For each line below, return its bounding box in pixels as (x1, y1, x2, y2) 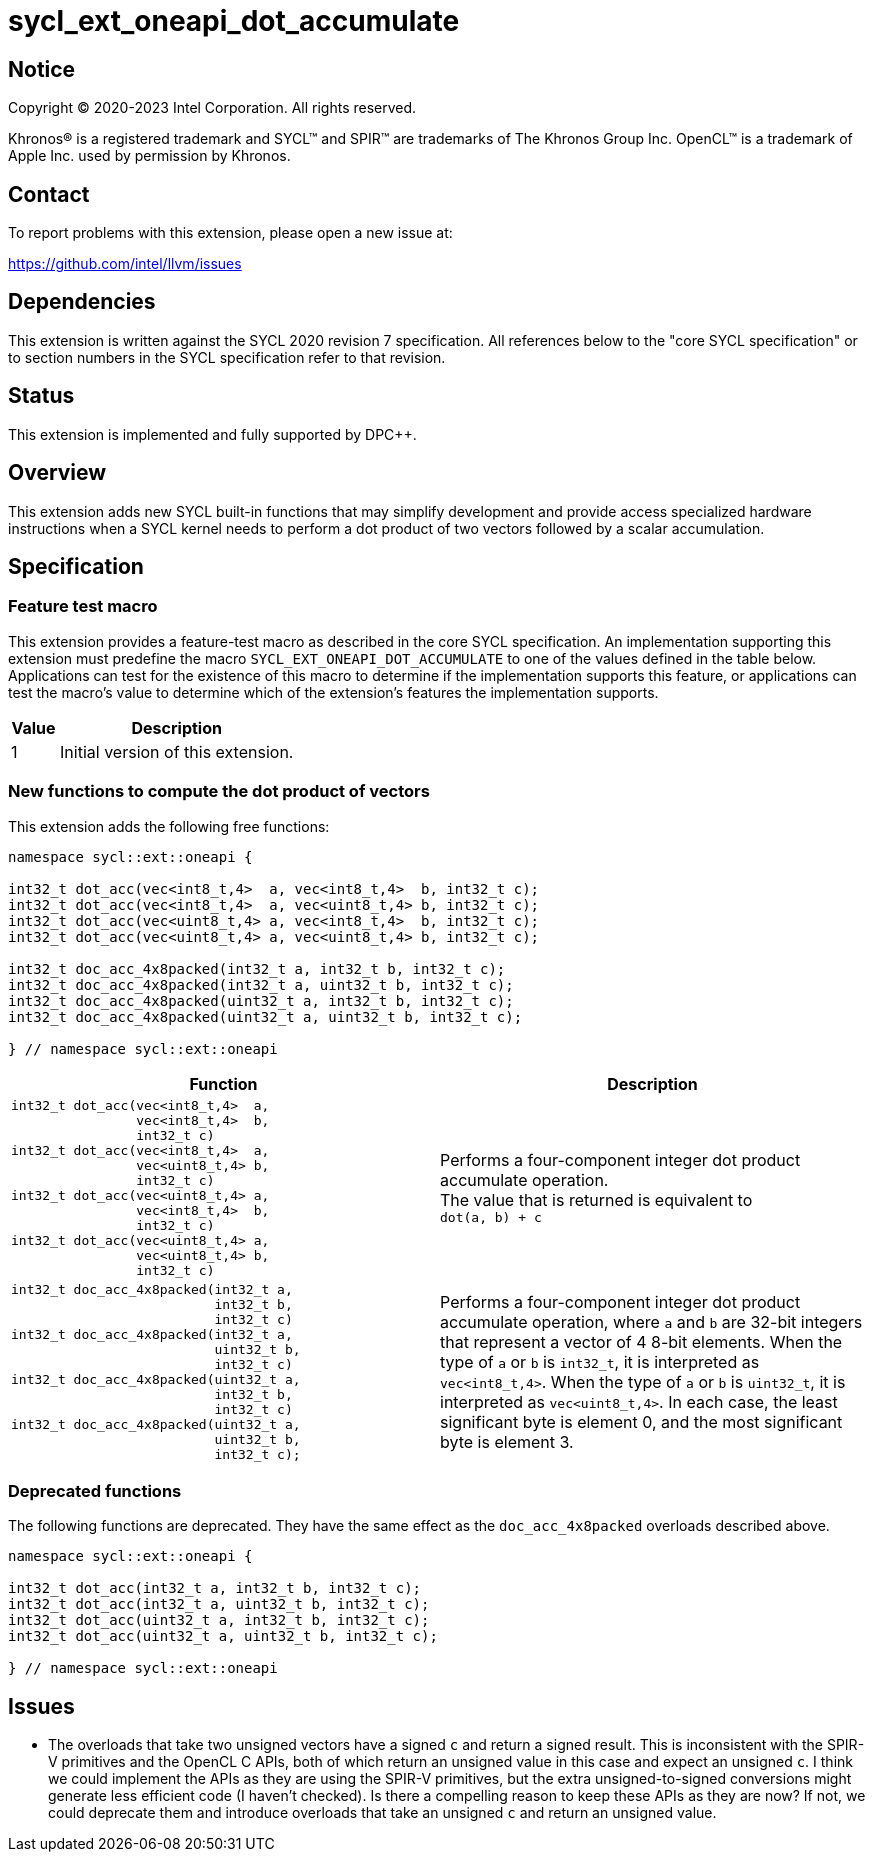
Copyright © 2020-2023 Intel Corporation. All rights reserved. (8, 99, 417, 117)
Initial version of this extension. (60, 741, 294, 762)
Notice (8, 56, 76, 82)
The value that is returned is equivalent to (440, 1190, 753, 1211)
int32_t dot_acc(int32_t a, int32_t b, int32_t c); (8, 1580, 422, 1597)
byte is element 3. (440, 1431, 574, 1452)
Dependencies (8, 289, 156, 315)
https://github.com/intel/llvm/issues (8, 255, 242, 273)
